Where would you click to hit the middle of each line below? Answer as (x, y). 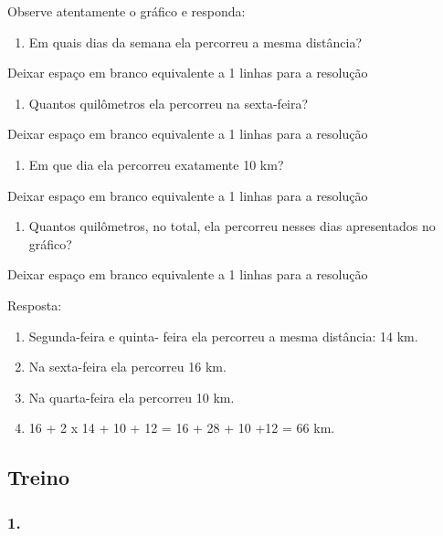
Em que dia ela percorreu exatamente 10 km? (156, 164)
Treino (38, 477)
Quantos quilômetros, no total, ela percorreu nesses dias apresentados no (232, 226)
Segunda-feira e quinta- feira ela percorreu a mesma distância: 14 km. (223, 336)
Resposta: (35, 305)
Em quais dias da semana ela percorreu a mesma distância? (195, 42)
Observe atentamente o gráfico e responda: (127, 11)
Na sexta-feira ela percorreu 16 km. (127, 367)
